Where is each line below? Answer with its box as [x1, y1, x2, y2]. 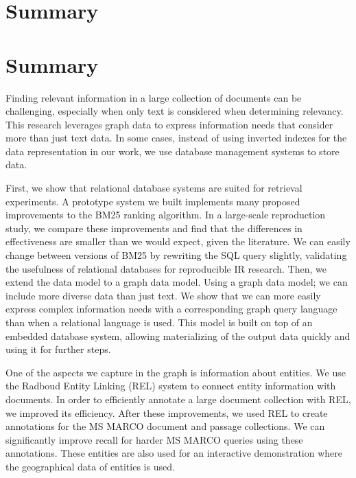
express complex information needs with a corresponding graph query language [5, 301, 337, 316]
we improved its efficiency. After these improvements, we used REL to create [5, 405, 328, 420]
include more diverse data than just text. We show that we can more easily [5, 288, 321, 302]
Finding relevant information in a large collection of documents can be [5, 90, 302, 104]
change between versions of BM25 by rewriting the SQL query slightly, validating [5, 248, 347, 262]
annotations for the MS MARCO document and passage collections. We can [5, 419, 325, 433]
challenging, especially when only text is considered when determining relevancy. [5, 104, 344, 118]
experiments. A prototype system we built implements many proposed [5, 194, 300, 208]
